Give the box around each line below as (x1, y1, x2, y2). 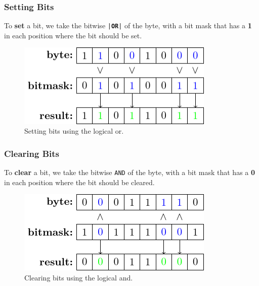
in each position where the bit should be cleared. (4, 177, 155, 187)
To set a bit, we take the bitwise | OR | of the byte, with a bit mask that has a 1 (4, 20, 252, 31)
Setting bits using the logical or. (24, 126, 124, 136)
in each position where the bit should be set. (4, 30, 142, 40)
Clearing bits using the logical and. (24, 272, 133, 283)
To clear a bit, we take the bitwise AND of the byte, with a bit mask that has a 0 (4, 167, 255, 178)
